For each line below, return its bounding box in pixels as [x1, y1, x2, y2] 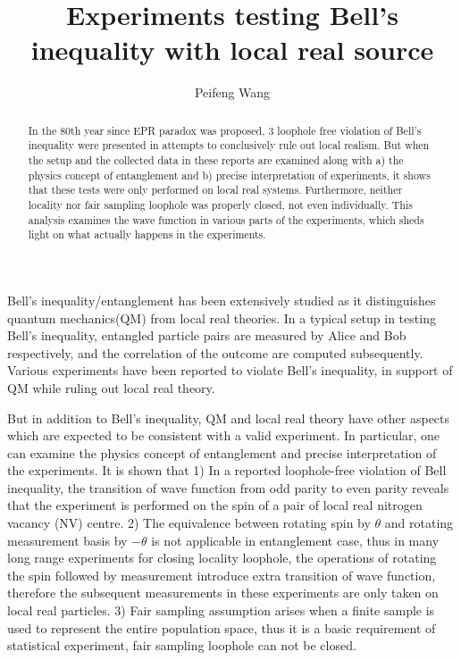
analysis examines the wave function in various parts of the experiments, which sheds [28, 212, 424, 227]
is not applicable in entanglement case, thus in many [151, 531, 440, 549]
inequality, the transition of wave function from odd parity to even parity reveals [7, 478, 449, 497]
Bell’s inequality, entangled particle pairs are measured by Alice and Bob [7, 326, 407, 345]
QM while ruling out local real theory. [7, 378, 215, 397]
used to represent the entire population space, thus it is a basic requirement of [7, 618, 436, 637]
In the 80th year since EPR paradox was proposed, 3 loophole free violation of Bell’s [28, 122, 422, 138]
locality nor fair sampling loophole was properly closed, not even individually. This [28, 196, 413, 212]
